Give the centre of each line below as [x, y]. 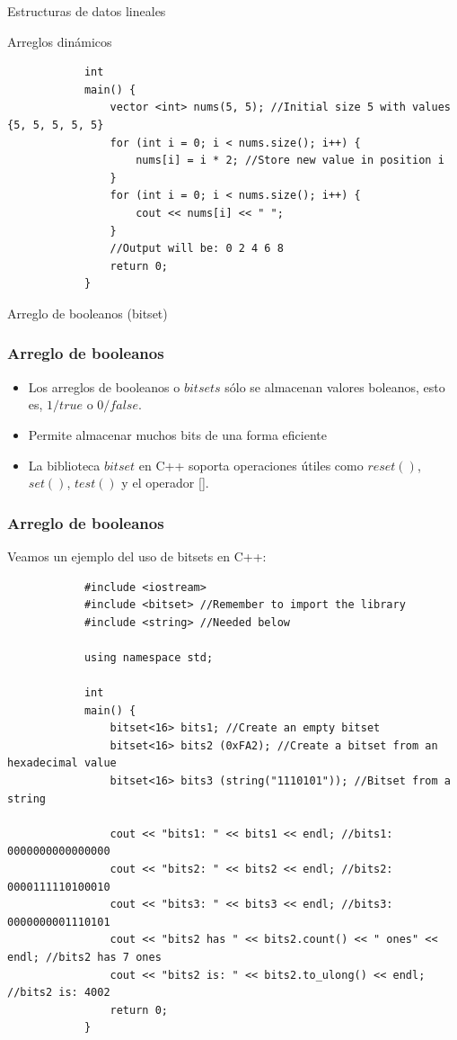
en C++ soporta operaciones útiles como [251, 465]
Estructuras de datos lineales [87, 11]
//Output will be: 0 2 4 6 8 [197, 249]
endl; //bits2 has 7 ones [84, 957]
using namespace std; [149, 657]
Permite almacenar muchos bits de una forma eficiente [177, 434]
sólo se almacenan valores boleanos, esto [335, 386]
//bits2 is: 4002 [59, 993]
